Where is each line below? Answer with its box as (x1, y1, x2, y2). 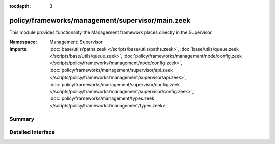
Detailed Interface (9, 129, 56, 136)
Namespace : (9, 39, 38, 45)
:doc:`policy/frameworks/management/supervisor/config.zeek (49, 81, 180, 87)
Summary (9, 115, 35, 122)
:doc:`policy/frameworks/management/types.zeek (49, 95, 155, 101)
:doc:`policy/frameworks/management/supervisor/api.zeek (49, 67, 173, 73)
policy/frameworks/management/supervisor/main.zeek (9, 16, 191, 25)
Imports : (9, 46, 28, 52)
